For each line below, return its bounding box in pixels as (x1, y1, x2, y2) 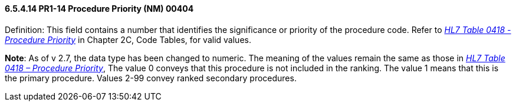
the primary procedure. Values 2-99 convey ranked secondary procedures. (5, 72, 297, 83)
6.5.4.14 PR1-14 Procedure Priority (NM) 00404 (5, 4, 194, 14)
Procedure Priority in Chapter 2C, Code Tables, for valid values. (5, 34, 251, 45)
